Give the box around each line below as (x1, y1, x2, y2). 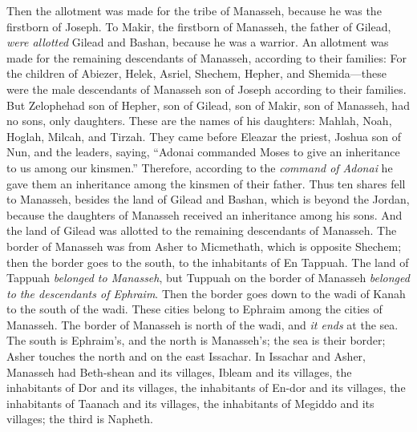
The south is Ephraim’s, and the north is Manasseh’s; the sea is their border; (6, 332, 386, 349)
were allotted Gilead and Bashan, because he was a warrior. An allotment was (6, 34, 389, 50)
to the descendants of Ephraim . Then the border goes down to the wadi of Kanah (6, 285, 406, 301)
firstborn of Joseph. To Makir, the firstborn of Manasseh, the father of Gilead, (6, 18, 391, 34)
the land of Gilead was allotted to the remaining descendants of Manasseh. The (6, 222, 397, 239)
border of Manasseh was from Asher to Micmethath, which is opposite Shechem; (6, 237, 402, 254)
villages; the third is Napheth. (6, 410, 153, 427)
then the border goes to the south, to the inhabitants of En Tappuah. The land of (6, 253, 409, 270)
